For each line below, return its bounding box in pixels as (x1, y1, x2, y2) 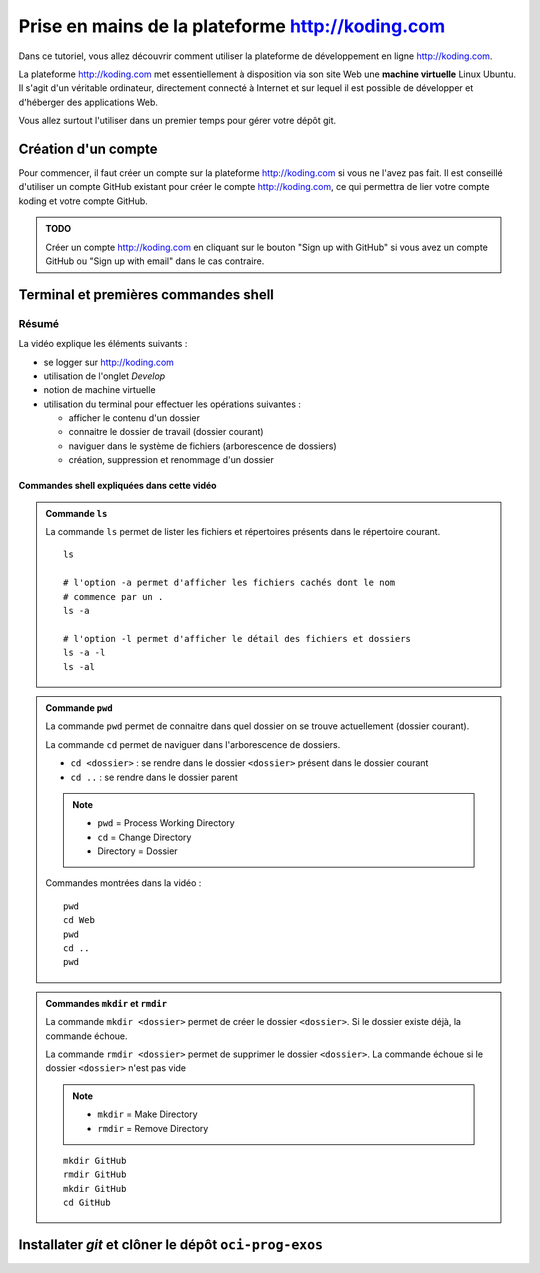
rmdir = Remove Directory (97, 1122, 209, 1134)
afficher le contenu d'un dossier (68, 412, 200, 424)
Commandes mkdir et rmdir (45, 997, 168, 1009)
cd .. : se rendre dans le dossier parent (70, 771, 239, 783)
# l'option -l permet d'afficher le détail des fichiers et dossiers (63, 633, 412, 644)
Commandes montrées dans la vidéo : (45, 877, 202, 889)
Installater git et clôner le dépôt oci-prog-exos (18, 1236, 324, 1253)
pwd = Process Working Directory (97, 817, 235, 829)
